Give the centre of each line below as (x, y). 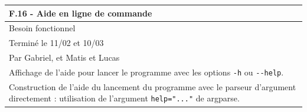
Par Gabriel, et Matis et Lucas (64, 57)
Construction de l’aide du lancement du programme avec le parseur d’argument (153, 86)
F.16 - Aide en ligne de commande (81, 13)
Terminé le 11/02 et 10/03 (56, 43)
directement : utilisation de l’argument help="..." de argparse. (124, 98)
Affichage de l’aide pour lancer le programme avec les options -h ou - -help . (146, 72)
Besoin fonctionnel (42, 28)
